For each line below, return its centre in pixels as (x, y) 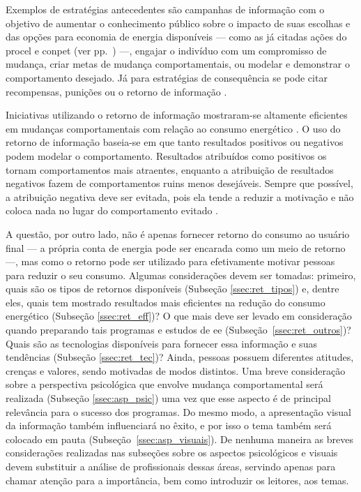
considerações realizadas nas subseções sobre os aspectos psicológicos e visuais (172, 453)
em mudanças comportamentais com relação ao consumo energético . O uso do (173, 128)
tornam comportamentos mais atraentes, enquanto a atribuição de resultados (170, 169)
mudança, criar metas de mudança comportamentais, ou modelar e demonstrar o (178, 64)
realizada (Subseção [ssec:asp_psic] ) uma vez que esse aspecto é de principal (168, 398)
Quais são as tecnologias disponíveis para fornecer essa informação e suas (161, 343)
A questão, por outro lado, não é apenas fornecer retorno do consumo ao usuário (178, 233)
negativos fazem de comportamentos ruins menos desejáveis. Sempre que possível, (179, 183)
